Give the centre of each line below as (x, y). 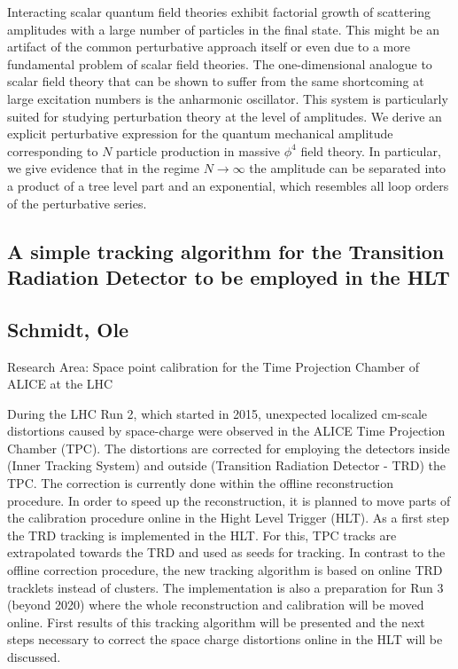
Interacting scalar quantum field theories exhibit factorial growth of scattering (219, 12)
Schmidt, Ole (68, 329)
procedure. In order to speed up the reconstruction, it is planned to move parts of (229, 500)
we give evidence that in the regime (103, 168)
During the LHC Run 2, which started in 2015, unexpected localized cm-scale (217, 413)
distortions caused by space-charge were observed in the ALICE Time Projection (226, 431)
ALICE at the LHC (60, 384)
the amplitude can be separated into (348, 168)
